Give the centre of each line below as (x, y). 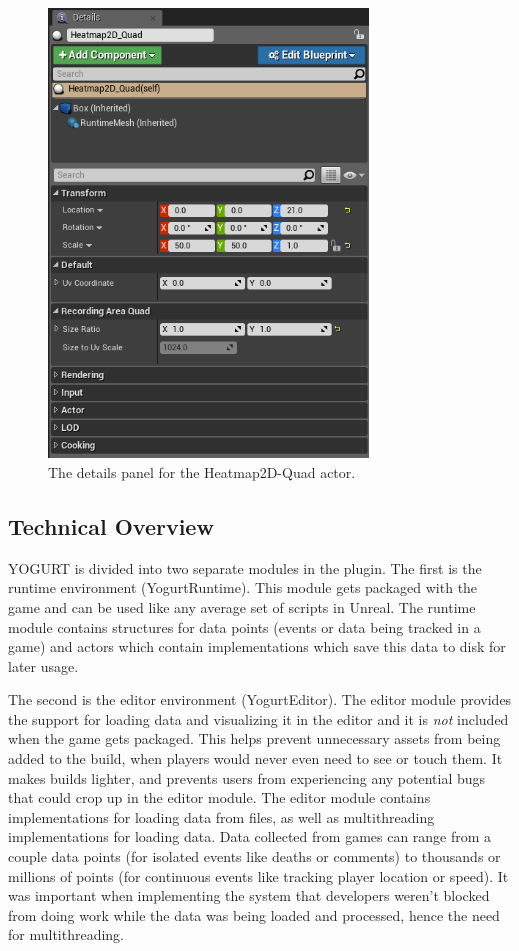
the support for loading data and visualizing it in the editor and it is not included (258, 718)
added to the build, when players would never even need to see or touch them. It (255, 758)
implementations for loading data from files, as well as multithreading (221, 816)
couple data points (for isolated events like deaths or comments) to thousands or (254, 856)
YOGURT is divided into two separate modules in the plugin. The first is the (245, 567)
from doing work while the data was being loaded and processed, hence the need (254, 914)
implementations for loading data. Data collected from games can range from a (250, 836)
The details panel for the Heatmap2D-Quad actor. (202, 471)
